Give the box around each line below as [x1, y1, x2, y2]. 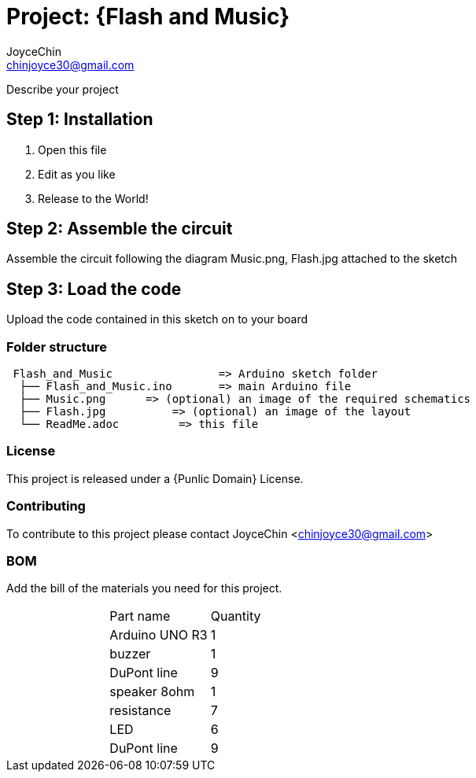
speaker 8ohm [109, 684, 195, 700]
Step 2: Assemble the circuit [6, 219, 233, 239]
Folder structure [6, 338, 107, 355]
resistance [109, 702, 172, 719]
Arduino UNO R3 [109, 627, 208, 643]
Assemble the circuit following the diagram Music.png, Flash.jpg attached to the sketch [6, 252, 458, 266]
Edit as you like [38, 167, 116, 181]
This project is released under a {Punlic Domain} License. [6, 471, 304, 485]
